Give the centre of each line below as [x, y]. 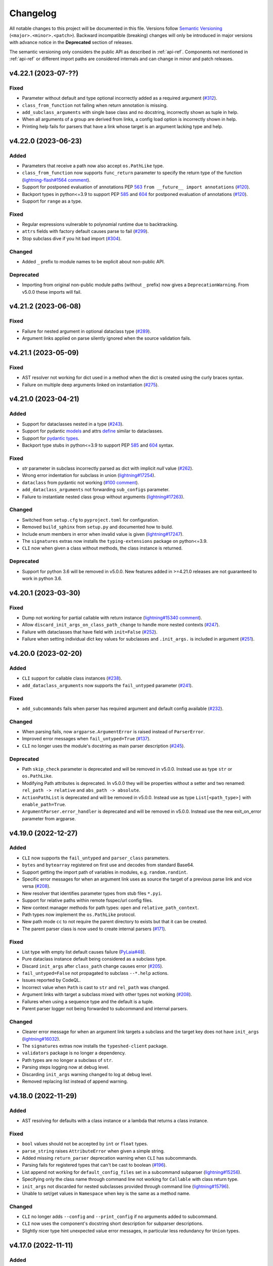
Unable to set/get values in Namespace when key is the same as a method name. [106, 1193]
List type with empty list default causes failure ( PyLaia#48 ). [84, 952]
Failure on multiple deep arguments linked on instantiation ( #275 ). [90, 384]
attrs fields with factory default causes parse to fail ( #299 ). [85, 231]
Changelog [33, 13]
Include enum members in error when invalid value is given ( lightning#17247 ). [103, 534]
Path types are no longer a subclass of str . [67, 1060]
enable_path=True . [44, 804]
